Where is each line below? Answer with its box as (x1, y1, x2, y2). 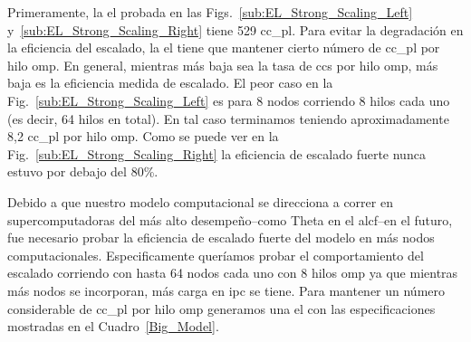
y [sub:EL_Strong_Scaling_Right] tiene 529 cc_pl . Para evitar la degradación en (7, 20, 464, 39)
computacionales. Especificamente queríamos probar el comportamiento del (7, 245, 424, 264)
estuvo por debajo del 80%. (7, 162, 159, 181)
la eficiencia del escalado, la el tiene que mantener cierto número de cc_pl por (7, 38, 440, 57)
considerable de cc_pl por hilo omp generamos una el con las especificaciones (7, 299, 436, 318)
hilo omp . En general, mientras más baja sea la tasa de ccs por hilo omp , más (7, 55, 438, 74)
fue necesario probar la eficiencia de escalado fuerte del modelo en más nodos (7, 228, 435, 247)
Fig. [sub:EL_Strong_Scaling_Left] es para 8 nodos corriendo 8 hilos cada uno (7, 90, 450, 109)
